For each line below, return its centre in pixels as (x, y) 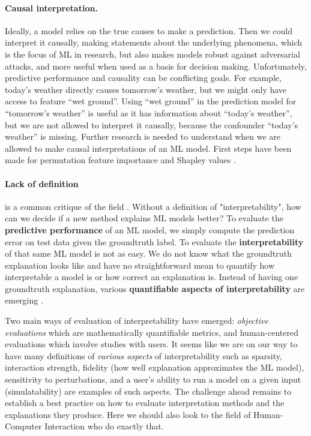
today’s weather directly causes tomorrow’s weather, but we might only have (146, 89)
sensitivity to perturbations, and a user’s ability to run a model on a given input (153, 379)
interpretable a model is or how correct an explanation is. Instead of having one (152, 277)
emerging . (24, 300)
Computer (23, 426)
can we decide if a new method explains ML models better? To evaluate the (144, 218)
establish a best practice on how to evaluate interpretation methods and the (145, 403)
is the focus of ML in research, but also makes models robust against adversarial (152, 54)
